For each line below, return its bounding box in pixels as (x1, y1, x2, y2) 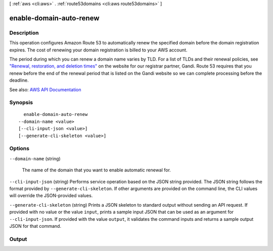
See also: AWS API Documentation (9, 86, 81, 93)
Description (9, 29, 39, 36)
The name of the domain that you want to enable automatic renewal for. (22, 167, 171, 173)
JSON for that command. (9, 223, 62, 229)
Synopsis (9, 99, 33, 106)
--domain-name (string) (9, 155, 61, 161)
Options (9, 145, 30, 152)
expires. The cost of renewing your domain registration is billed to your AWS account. (9, 47, 188, 53)
